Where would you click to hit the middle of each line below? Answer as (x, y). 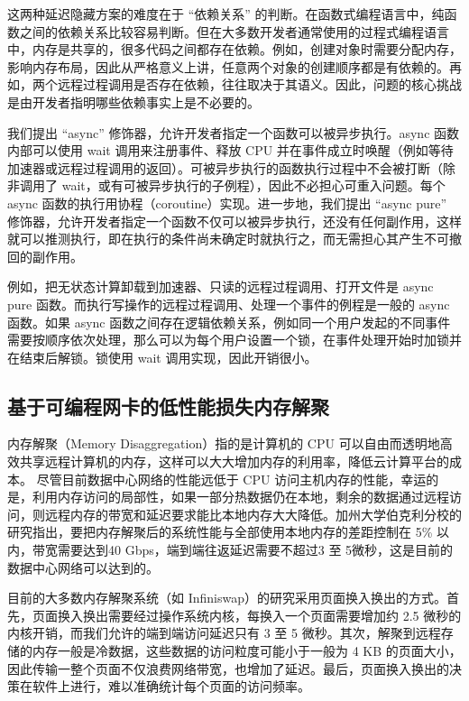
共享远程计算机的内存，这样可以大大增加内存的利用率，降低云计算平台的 (234, 461)
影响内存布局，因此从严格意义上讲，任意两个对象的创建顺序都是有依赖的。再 (234, 66)
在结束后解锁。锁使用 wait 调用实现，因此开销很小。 (162, 357)
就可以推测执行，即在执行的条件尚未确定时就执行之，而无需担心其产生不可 (228, 239)
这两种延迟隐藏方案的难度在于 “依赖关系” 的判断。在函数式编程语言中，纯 (226, 14)
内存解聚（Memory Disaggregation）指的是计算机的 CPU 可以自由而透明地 (224, 443)
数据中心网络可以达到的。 (83, 567)
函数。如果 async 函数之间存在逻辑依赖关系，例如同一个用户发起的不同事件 (229, 322)
